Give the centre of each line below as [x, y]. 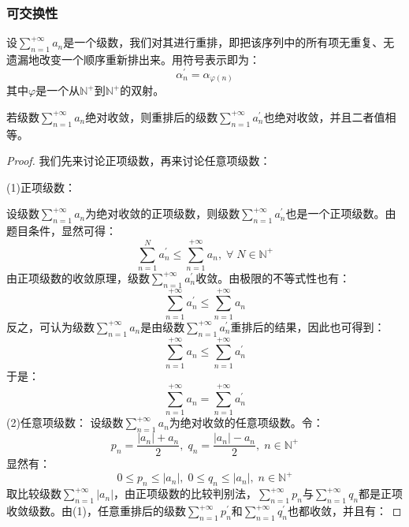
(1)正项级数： [41, 187]
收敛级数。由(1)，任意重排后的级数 [96, 510]
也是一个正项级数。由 [341, 213]
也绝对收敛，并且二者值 [324, 116]
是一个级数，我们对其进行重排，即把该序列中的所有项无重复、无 [229, 42]
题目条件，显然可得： [61, 231]
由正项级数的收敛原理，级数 [78, 277]
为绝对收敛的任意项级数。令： [246, 422]
